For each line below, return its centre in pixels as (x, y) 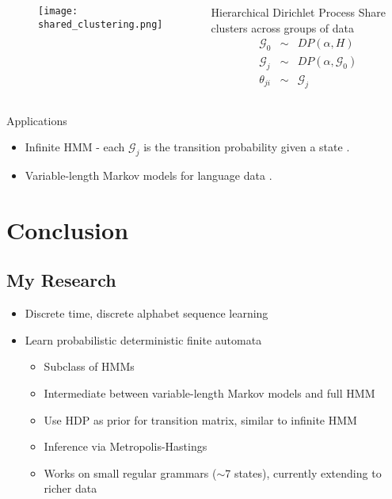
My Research (61, 280)
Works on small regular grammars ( (130, 472)
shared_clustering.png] (101, 24)
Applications (37, 120)
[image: (58, 11)
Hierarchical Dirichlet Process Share (298, 12)
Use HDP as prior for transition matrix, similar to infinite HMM (200, 419)
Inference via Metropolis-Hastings (126, 446)
